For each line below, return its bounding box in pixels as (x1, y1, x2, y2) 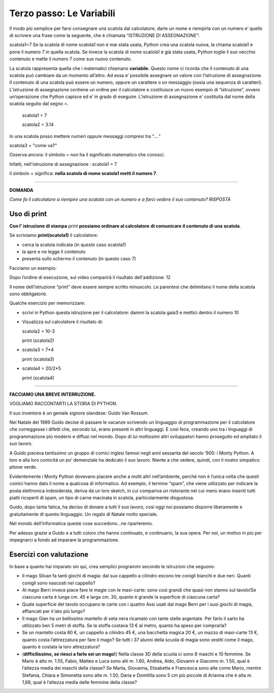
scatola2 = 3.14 (22, 122, 54, 128)
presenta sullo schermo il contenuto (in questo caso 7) (22, 256, 136, 262)
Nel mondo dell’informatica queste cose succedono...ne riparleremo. (9, 521, 153, 527)
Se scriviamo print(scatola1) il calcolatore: (9, 232, 98, 238)
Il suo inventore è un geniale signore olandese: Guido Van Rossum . (9, 410, 149, 416)
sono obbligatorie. (9, 291, 48, 297)
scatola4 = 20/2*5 (22, 365, 61, 371)
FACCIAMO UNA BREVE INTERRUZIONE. (9, 391, 96, 397)
